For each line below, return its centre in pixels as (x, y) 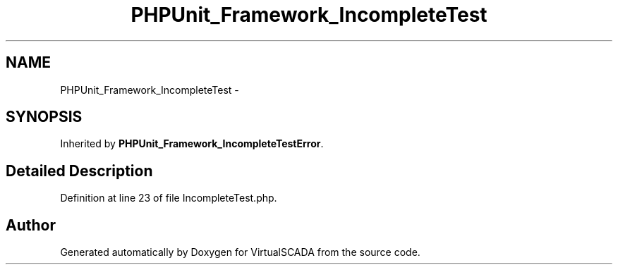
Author (31, 225)
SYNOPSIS (44, 117)
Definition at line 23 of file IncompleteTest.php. (169, 198)
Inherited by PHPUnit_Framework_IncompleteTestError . (192, 144)
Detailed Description (79, 171)
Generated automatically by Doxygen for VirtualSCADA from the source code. (240, 252)
